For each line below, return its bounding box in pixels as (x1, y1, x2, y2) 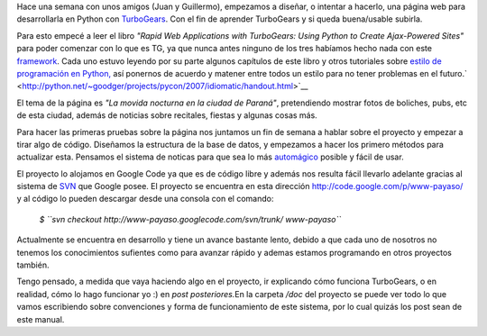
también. (16, 259, 50, 270)
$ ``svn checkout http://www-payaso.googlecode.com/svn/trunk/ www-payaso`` (39, 213, 342, 224)
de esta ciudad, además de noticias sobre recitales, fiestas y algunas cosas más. (16, 110, 317, 121)
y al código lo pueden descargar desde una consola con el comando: (16, 194, 274, 204)
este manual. (16, 313, 65, 324)
